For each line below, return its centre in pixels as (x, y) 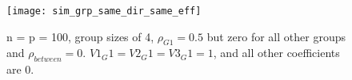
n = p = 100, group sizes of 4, (80, 36)
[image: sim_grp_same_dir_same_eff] (104, 11)
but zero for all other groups (276, 36)
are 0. (20, 69)
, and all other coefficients (276, 53)
